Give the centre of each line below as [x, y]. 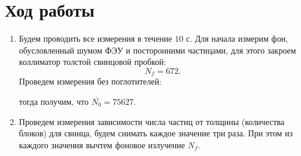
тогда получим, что [54, 101]
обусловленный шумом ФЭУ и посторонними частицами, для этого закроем [157, 50]
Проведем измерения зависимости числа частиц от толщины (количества [152, 121]
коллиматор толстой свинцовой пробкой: [92, 62]
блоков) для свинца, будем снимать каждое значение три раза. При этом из [156, 133]
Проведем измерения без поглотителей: [90, 81]
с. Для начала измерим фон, [237, 38]
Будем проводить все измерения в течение [95, 38]
